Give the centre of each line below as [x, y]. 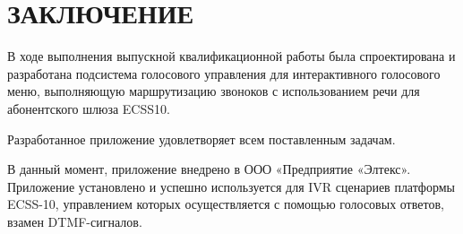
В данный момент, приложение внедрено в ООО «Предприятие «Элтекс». [209, 169]
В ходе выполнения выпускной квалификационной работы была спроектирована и [231, 56]
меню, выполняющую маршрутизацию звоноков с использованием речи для [214, 91]
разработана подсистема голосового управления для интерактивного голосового [224, 73]
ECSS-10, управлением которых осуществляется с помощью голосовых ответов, [226, 204]
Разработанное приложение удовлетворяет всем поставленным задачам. [201, 139]
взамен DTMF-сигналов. [75, 221]
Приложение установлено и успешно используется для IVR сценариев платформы [231, 186]
